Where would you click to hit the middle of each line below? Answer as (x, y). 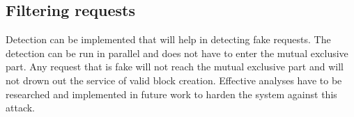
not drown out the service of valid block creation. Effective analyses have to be (174, 80)
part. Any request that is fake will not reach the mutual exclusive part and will (175, 67)
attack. (20, 108)
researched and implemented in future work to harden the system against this (171, 94)
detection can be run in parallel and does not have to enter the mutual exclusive (177, 53)
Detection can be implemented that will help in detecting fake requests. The (168, 39)
